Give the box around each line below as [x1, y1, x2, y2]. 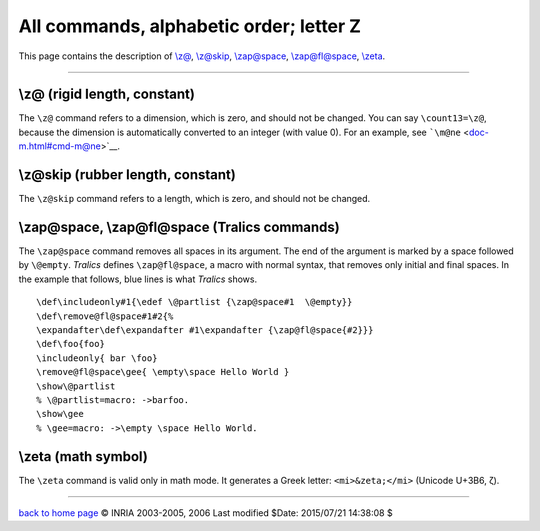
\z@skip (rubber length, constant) [18, 166, 237, 184]
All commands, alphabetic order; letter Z [18, 15, 362, 37]
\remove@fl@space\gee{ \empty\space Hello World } [36, 366, 290, 378]
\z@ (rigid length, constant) [18, 86, 195, 103]
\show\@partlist [36, 380, 116, 392]
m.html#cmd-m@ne [18, 140, 102, 152]
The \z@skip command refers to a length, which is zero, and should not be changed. [18, 193, 371, 205]
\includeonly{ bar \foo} [36, 352, 158, 364]
